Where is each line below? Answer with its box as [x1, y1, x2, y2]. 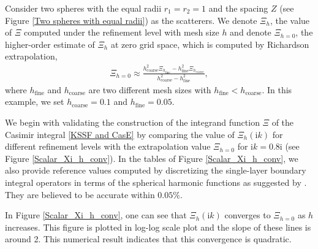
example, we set [5, 95, 64, 108]
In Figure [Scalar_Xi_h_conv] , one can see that [5, 209, 187, 221]
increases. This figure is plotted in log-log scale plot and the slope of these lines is [5, 220, 311, 233]
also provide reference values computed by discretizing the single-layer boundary [5, 164, 306, 177]
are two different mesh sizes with [88, 83, 211, 96]
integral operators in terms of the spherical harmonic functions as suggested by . [5, 175, 307, 188]
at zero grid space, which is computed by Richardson [110, 37, 309, 50]
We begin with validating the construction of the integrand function [5, 115, 260, 128]
